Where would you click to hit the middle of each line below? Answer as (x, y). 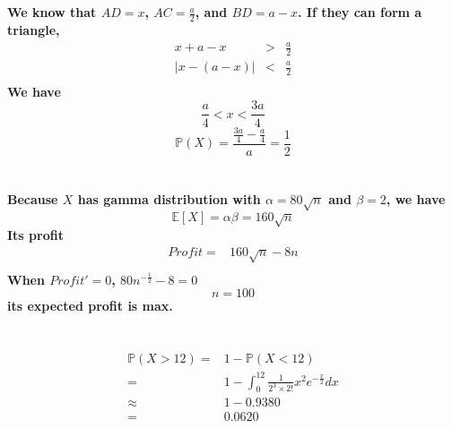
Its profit (35, 235)
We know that (52, 12)
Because (33, 199)
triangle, (34, 30)
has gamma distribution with (169, 199)
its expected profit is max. (90, 306)
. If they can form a (360, 12)
